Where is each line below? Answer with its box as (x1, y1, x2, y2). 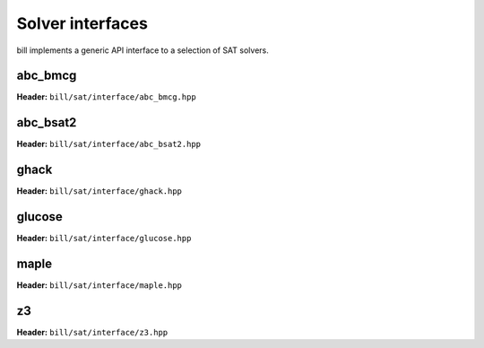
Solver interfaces (16, 13, 148, 33)
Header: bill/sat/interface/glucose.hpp (16, 233, 192, 244)
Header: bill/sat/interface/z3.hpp (16, 326, 169, 337)
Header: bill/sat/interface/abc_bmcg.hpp (16, 91, 196, 102)
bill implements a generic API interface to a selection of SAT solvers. (16, 45, 269, 56)
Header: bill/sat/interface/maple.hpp (16, 280, 183, 291)
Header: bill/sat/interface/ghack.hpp (16, 186, 183, 196)
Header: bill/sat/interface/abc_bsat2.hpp (16, 139, 202, 150)
